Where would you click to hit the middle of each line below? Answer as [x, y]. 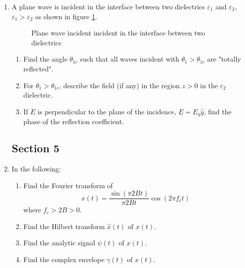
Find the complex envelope [64, 259]
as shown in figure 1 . [66, 16]
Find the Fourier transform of [68, 185]
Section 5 [35, 148]
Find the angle [45, 59]
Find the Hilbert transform [64, 226]
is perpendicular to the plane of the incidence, [107, 111]
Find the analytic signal [59, 243]
